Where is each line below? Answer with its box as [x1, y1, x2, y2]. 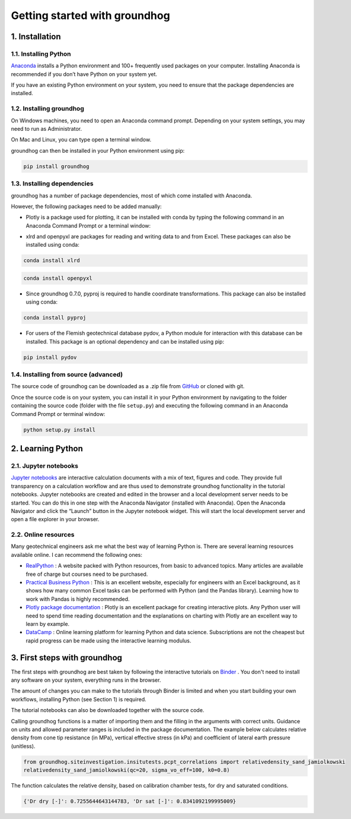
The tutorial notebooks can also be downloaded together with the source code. [11, 707, 205, 714]
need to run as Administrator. [11, 125, 82, 133]
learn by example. [25, 620, 70, 627]
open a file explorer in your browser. [11, 516, 100, 523]
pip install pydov [23, 354, 77, 361]
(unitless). [11, 742, 36, 749]
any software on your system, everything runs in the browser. [11, 676, 161, 683]
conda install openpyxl [23, 275, 93, 282]
